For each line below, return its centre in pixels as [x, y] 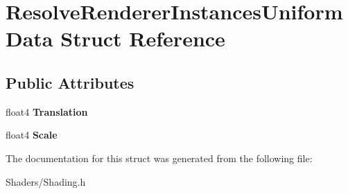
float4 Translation [47, 111]
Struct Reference [143, 38]
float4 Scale [32, 135]
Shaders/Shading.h [46, 181]
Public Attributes [70, 82]
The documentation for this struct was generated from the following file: [159, 158]
